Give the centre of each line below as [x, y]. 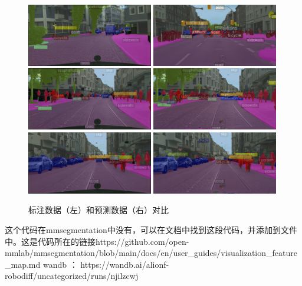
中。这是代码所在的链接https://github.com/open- [97, 241]
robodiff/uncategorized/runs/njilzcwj [72, 276]
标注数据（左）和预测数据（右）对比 [99, 210]
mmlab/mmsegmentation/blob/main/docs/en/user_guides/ [113, 253]
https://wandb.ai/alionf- [125, 264]
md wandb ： [53, 264]
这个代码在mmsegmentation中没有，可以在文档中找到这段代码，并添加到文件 [151, 230]
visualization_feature [259, 253]
